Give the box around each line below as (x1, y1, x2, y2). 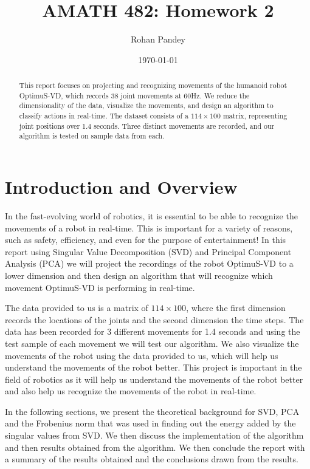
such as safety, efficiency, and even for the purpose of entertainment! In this (5, 233, 286, 246)
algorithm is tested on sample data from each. (19, 131, 165, 141)
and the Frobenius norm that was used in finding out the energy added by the (5, 417, 296, 430)
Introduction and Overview (5, 174, 238, 199)
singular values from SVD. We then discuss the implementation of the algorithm (5, 429, 304, 442)
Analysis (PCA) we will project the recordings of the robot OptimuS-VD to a (5, 257, 294, 270)
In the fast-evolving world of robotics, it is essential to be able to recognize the (5, 209, 298, 222)
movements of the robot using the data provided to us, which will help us (5, 349, 278, 361)
